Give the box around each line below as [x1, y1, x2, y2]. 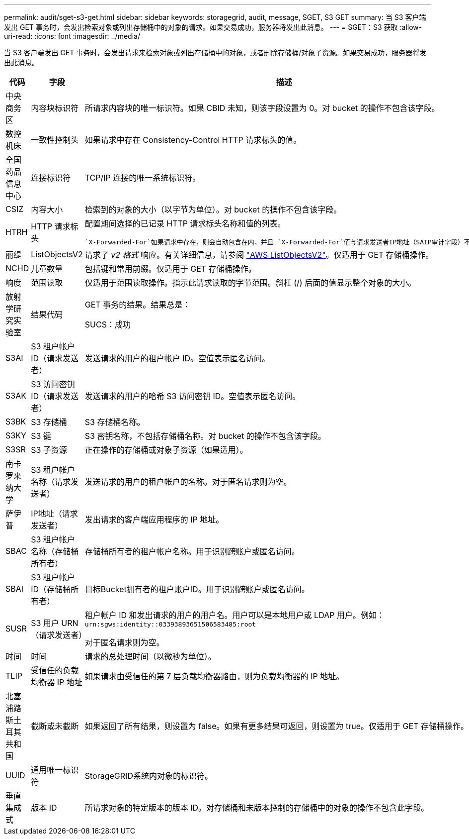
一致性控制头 [31, 135, 79, 145]
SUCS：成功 [84, 319, 131, 329]
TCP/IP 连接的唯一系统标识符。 [84, 173, 201, 183]
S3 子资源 [31, 445, 67, 455]
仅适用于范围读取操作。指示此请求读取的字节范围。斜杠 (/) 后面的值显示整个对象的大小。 [84, 278, 416, 288]
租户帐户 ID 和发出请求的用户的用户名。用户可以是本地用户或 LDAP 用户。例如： [84, 610, 385, 620]
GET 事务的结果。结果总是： [84, 300, 191, 310]
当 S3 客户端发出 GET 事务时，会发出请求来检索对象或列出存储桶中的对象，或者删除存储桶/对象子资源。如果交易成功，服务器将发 [4, 48, 427, 57]
